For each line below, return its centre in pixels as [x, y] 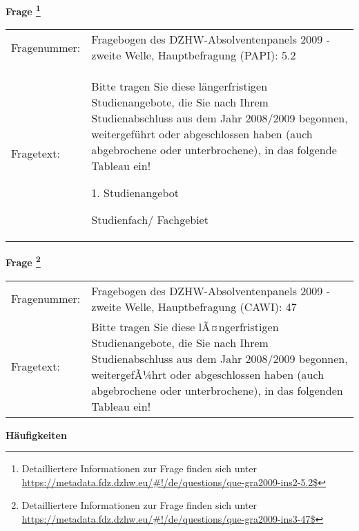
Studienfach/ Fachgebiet [150, 220]
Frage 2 [23, 261]
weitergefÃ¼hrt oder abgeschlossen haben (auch [208, 374]
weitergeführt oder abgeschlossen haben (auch [202, 134]
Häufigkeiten [36, 435]
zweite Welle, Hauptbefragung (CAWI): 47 [194, 306]
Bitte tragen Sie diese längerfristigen [179, 86]
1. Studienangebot [135, 193]
